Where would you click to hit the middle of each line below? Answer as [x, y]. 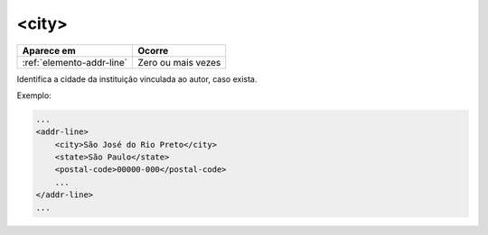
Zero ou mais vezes [179, 62]
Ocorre [153, 50]
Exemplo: [34, 95]
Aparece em [49, 50]
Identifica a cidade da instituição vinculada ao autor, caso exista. [137, 79]
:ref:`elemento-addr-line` [75, 62]
